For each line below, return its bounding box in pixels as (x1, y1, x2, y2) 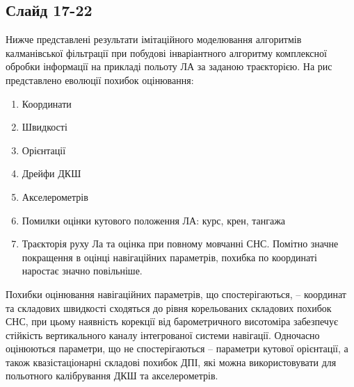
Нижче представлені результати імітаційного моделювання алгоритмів (6, 32, 302, 47)
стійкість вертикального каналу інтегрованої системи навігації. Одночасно (6, 327, 320, 342)
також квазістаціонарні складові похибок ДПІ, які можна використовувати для (6, 354, 337, 369)
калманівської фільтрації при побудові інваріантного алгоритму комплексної (6, 45, 327, 60)
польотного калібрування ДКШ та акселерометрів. (6, 368, 218, 383)
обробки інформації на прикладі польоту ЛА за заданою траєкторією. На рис (6, 59, 332, 74)
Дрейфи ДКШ (22, 166, 81, 181)
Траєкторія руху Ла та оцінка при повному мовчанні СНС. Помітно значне (22, 236, 339, 251)
